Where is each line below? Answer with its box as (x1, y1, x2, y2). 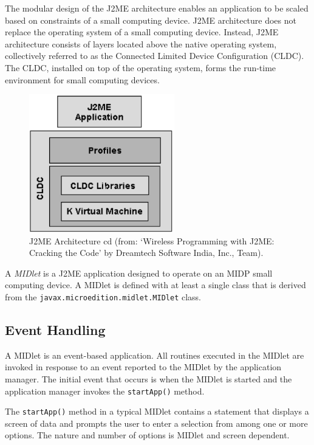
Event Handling (5, 320, 106, 339)
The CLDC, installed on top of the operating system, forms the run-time (5, 61, 276, 74)
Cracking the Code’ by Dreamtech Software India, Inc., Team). (29, 246, 264, 259)
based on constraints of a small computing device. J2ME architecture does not (5, 13, 296, 26)
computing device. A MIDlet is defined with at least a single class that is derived (5, 278, 306, 291)
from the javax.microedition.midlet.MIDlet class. (5, 290, 202, 303)
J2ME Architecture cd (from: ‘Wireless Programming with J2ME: (29, 234, 275, 247)
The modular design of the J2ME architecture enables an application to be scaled (5, 2, 309, 14)
